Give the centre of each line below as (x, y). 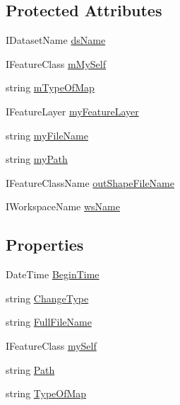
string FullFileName (49, 322)
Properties (45, 245)
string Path (30, 369)
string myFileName (47, 135)
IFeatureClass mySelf (51, 345)
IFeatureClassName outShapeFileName (90, 182)
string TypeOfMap (46, 393)
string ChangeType (47, 298)
